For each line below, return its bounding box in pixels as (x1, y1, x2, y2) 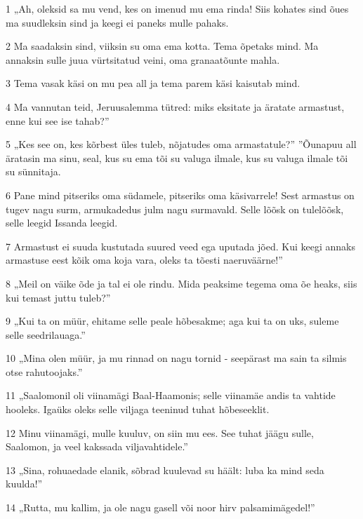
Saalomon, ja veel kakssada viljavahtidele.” (6, 439, 188, 454)
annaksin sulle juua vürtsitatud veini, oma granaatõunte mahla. (6, 52, 280, 67)
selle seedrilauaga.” (6, 327, 86, 342)
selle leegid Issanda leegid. (6, 215, 118, 230)
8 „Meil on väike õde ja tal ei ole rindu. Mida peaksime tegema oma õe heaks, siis (6, 276, 357, 290)
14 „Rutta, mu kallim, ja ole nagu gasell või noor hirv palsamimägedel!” (6, 500, 315, 515)
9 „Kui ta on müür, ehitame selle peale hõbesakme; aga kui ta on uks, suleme (6, 314, 339, 328)
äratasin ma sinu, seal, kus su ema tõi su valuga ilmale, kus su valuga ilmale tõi (6, 150, 348, 165)
